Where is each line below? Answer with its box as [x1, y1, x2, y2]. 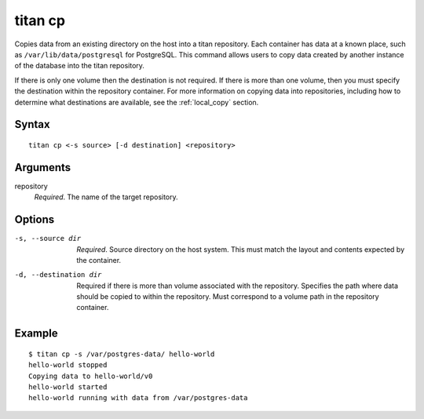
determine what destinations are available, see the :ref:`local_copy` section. [14, 97, 259, 107]
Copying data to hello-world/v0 [28, 371, 153, 381]
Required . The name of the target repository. [34, 192, 178, 202]
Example [14, 326, 58, 341]
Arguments [14, 161, 71, 174]
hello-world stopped [28, 361, 108, 370]
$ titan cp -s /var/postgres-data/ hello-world [28, 349, 215, 359]
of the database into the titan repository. [14, 61, 145, 71]
